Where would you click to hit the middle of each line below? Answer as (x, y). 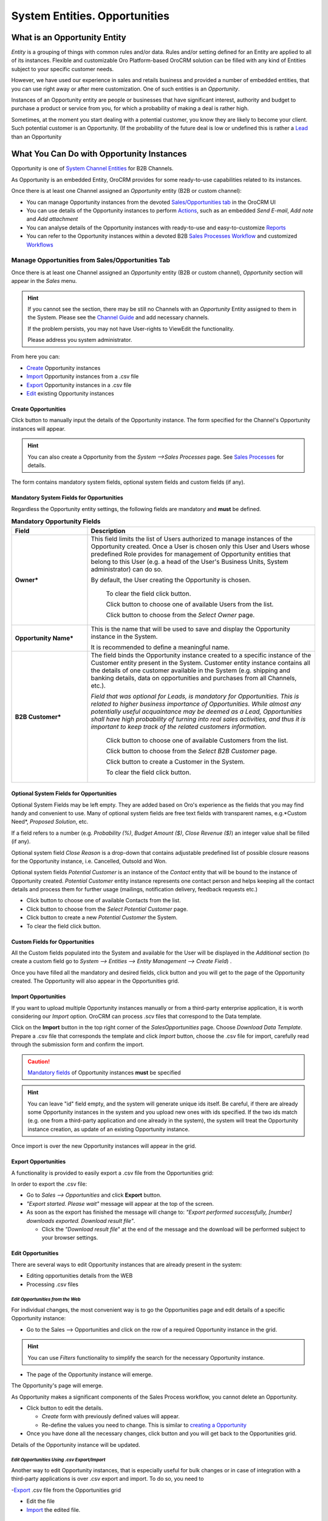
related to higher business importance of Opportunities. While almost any (196, 704)
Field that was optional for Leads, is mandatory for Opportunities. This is (195, 696)
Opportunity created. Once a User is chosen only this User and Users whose (200, 546)
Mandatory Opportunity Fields (56, 521)
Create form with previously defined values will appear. (111, 1416)
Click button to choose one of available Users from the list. (190, 604)
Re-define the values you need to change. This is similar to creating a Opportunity (144, 1425)
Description (108, 531)
